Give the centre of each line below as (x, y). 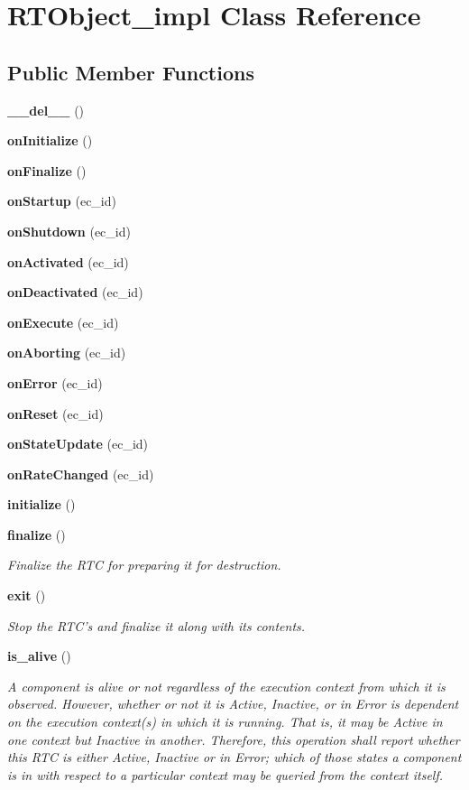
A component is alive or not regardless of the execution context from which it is (226, 686)
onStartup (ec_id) (62, 201)
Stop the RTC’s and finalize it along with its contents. (156, 625)
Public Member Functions (131, 72)
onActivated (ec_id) (68, 261)
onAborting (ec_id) (67, 353)
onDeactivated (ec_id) (75, 292)
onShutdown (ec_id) (69, 231)
